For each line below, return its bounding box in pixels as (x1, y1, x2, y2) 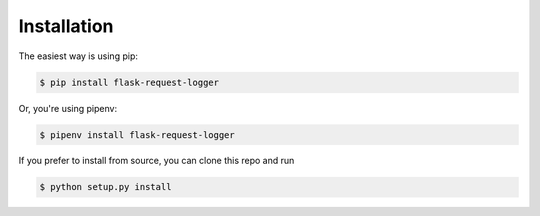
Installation (18, 15, 114, 37)
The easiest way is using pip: (18, 50, 139, 62)
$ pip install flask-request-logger (39, 76, 220, 88)
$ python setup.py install (39, 181, 172, 193)
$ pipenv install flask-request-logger (39, 129, 235, 140)
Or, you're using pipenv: (18, 102, 118, 114)
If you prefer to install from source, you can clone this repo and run (18, 155, 295, 167)
